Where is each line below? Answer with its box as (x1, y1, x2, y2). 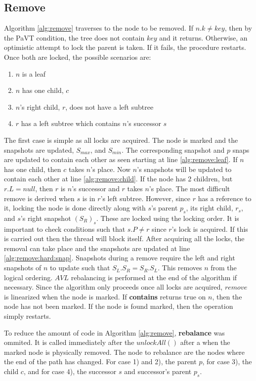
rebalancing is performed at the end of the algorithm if (71, 272, 237, 282)
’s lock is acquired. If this (171, 223, 248, 234)
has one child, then (4, 164, 61, 174)
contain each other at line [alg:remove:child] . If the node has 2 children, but (4, 173, 233, 184)
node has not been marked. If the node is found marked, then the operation (4, 301, 233, 311)
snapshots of (4, 262, 42, 273)
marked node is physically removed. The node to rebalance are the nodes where (4, 346, 245, 357)
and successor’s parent (124, 366, 192, 377)
